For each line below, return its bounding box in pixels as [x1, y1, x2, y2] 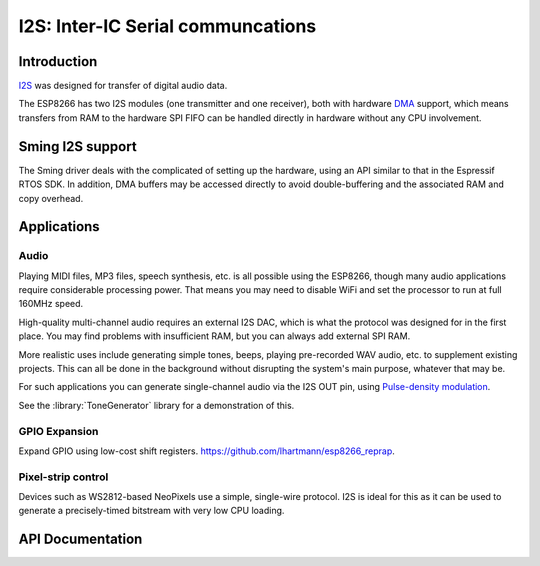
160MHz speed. [18, 298, 84, 310]
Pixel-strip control [18, 470, 109, 484]
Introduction [18, 53, 98, 70]
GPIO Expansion [18, 424, 99, 438]
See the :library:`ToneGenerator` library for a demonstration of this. [18, 399, 295, 411]
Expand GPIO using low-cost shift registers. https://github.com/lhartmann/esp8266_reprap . [18, 445, 395, 457]
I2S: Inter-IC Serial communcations [18, 15, 317, 37]
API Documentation [18, 531, 143, 548]
